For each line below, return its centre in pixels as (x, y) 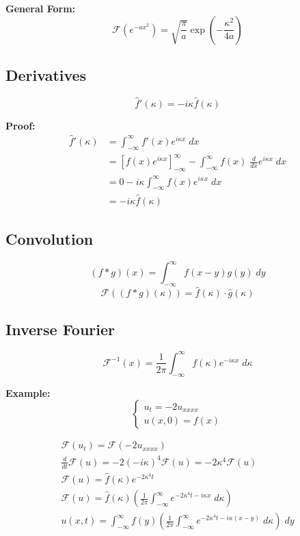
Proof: (21, 126)
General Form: (41, 8)
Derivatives (46, 74)
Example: (28, 392)
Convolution (50, 238)
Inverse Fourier (60, 329)
